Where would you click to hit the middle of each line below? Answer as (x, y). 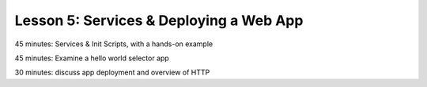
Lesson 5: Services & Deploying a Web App (159, 20)
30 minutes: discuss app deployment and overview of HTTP (112, 72)
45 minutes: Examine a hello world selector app (92, 58)
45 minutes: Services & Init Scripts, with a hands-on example (114, 44)
